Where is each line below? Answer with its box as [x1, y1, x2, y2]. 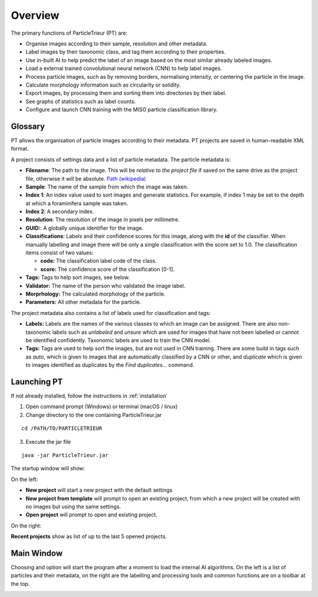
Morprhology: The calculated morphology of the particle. [25, 290, 165, 297]
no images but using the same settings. [25, 503, 121, 510]
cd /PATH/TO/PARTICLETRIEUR [21, 425, 102, 432]
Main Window [11, 548, 63, 558]
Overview [11, 9, 59, 22]
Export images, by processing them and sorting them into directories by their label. [25, 89, 227, 97]
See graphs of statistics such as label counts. [25, 98, 136, 105]
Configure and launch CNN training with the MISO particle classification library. [25, 106, 218, 113]
